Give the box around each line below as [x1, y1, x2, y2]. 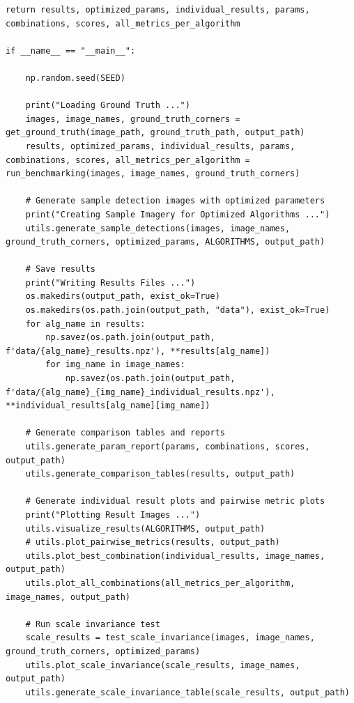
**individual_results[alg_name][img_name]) [6, 401, 210, 411]
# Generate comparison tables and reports [25, 428, 225, 438]
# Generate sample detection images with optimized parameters [25, 196, 325, 206]
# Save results [25, 264, 95, 275]
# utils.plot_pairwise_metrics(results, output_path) [25, 537, 280, 548]
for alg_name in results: [25, 318, 146, 329]
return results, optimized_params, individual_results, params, [6, 5, 310, 15]
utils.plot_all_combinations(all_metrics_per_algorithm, [25, 578, 295, 588]
